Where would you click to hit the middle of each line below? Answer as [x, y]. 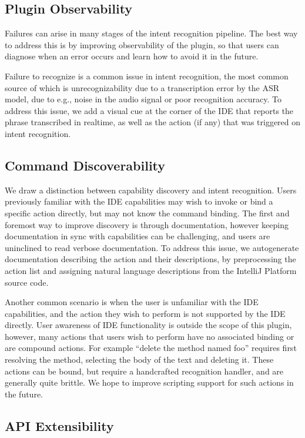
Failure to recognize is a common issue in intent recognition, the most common [147, 76]
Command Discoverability [85, 165]
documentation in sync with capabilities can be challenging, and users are [138, 236]
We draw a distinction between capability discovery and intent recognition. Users [151, 190]
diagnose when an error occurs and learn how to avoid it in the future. [132, 56]
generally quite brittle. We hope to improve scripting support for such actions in [149, 382]
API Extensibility [59, 425]
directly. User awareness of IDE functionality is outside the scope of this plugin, [148, 325]
